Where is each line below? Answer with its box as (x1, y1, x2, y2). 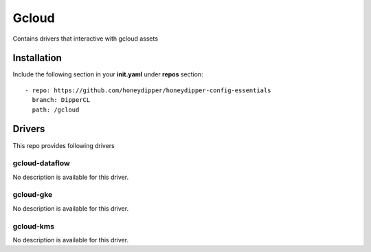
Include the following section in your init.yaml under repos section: (12, 70, 203, 78)
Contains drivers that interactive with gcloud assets (12, 34, 158, 43)
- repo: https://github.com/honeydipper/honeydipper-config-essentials (25, 86, 271, 94)
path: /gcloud (32, 105, 80, 114)
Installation (12, 52, 62, 64)
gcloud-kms (12, 221, 55, 231)
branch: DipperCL (32, 96, 91, 104)
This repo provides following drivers (12, 141, 115, 149)
